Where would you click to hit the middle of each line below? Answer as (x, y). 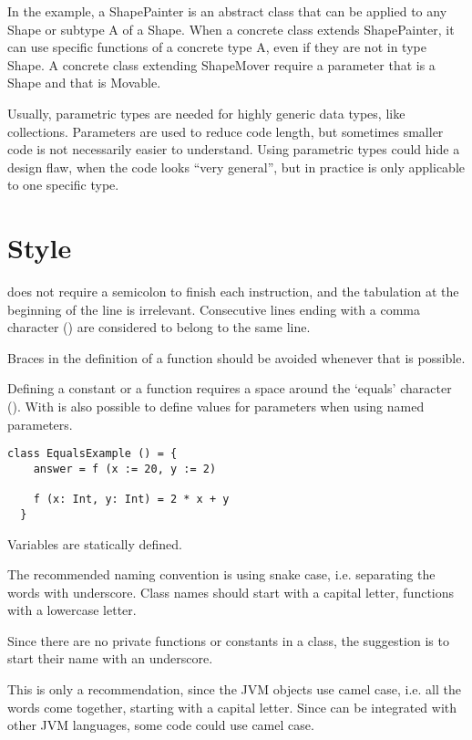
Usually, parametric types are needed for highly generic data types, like (206, 113)
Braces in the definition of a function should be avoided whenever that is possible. (236, 357)
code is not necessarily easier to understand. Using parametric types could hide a (234, 149)
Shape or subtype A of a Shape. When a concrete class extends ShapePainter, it (231, 29)
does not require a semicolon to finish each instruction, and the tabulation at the (233, 292)
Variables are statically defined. (95, 543)
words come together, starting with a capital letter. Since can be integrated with (232, 707)
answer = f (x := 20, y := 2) (125, 469)
